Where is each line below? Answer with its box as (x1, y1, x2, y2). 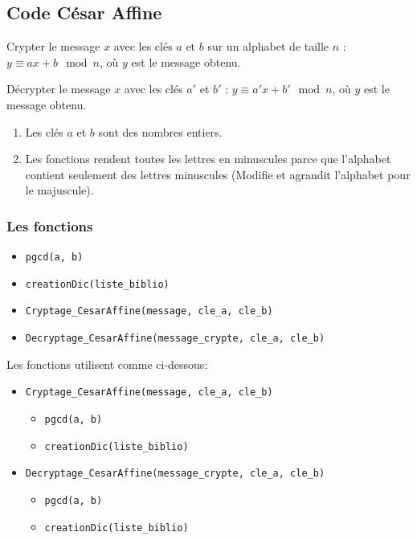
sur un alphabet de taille (207, 38, 329, 55)
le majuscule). (25, 182, 94, 198)
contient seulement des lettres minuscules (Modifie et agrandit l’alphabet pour (25, 166, 411, 182)
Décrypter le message (6, 80, 111, 97)
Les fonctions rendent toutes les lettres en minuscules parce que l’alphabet (25, 150, 391, 167)
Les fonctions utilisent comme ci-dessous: (6, 355, 208, 372)
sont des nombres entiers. (98, 123, 223, 140)
